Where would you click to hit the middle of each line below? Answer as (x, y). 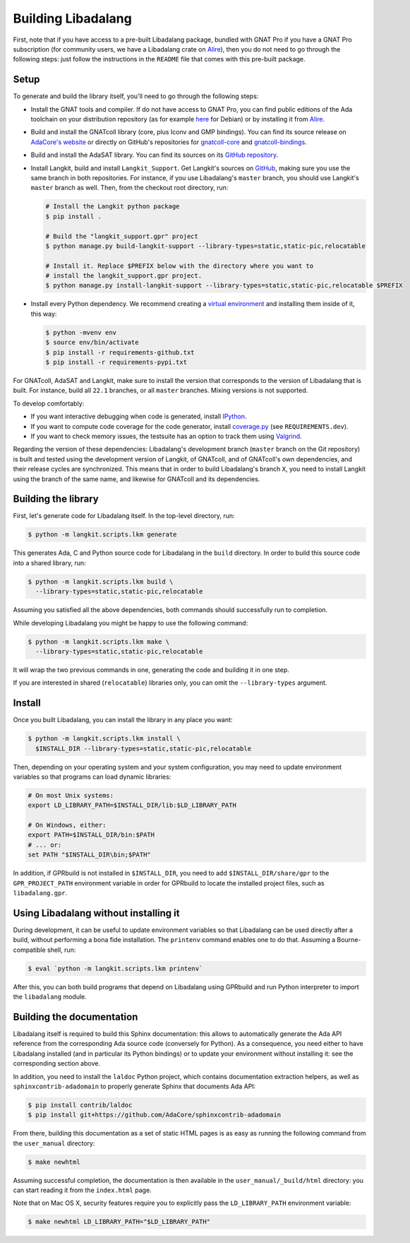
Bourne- (349, 940)
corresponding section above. (56, 1064)
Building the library (56, 499)
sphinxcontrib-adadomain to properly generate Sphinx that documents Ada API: (134, 1086)
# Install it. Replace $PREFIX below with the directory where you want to (180, 266)
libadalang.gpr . (40, 893)
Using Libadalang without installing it (96, 913)
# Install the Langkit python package (113, 206)
